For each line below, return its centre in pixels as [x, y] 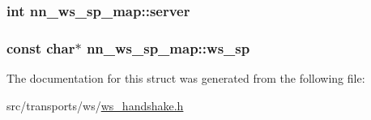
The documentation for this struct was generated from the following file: [186, 78]
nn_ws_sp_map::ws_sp [168, 47]
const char [41, 47]
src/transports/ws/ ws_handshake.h [95, 105]
